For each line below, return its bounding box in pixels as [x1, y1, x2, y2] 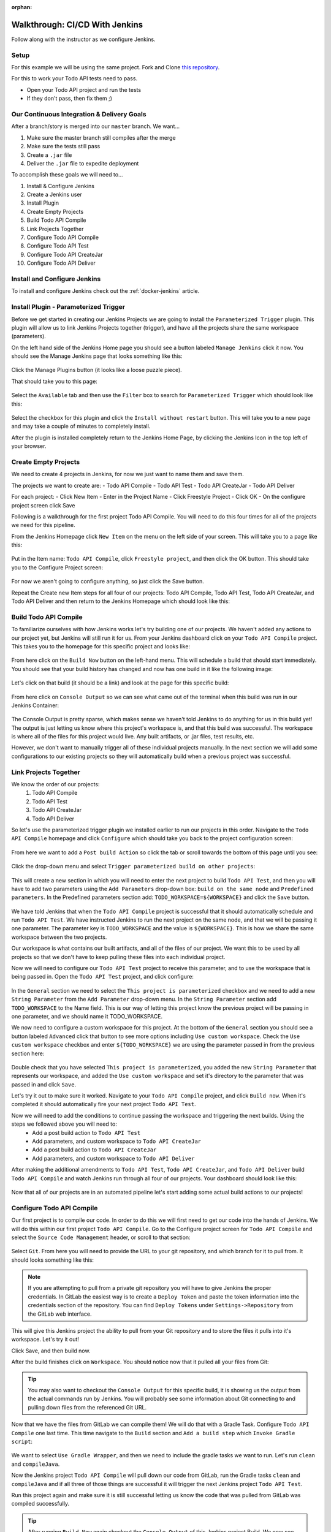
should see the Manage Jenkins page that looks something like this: [11, 352, 183, 360]
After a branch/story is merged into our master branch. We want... [11, 123, 180, 130]
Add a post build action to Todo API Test [32, 1129, 141, 1136]
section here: [11, 1050, 45, 1057]
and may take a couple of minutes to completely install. [11, 423, 151, 430]
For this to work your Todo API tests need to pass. [11, 75, 138, 82]
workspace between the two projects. [11, 933, 107, 941]
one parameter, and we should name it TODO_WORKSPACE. [11, 1012, 162, 1020]
